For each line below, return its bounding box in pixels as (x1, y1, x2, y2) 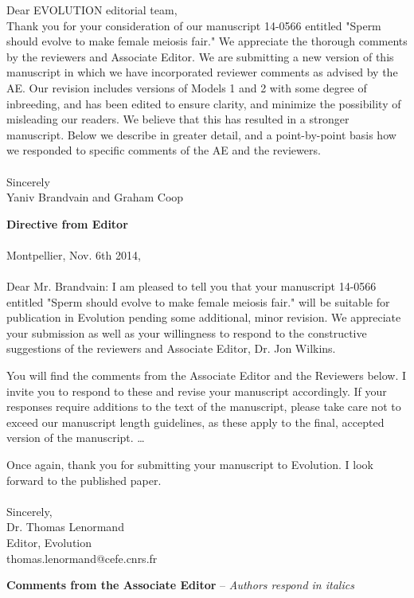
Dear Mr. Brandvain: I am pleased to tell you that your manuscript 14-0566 (6, 278, 377, 295)
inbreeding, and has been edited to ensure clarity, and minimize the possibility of (6, 95, 401, 111)
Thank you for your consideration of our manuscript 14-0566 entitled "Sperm (6, 17, 381, 33)
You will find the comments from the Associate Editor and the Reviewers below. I (6, 367, 407, 384)
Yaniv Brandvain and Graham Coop (6, 189, 184, 205)
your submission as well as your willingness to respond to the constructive (6, 324, 367, 341)
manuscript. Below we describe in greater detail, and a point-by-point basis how (6, 126, 396, 143)
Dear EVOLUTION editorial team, (6, 2, 178, 18)
